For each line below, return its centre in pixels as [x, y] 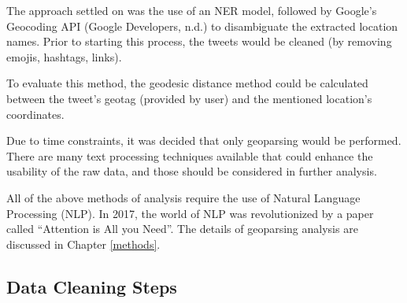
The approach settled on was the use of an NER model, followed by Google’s [192, 10]
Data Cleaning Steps [92, 286]
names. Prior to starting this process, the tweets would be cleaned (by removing [199, 41]
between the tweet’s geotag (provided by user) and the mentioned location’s [189, 98]
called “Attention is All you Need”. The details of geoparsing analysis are [182, 229]
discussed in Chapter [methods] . [83, 244]
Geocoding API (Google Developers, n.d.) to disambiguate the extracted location [202, 26]
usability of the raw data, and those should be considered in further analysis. [192, 171]
